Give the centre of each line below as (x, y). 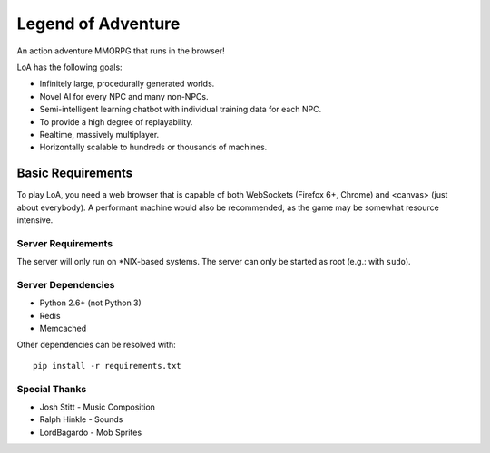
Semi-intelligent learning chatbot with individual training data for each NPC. (181, 110)
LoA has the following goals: (69, 67)
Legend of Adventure (98, 24)
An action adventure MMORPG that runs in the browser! (121, 51)
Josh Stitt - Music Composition (98, 407)
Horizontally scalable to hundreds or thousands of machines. (153, 147)
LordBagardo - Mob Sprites (91, 432)
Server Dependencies (66, 284)
